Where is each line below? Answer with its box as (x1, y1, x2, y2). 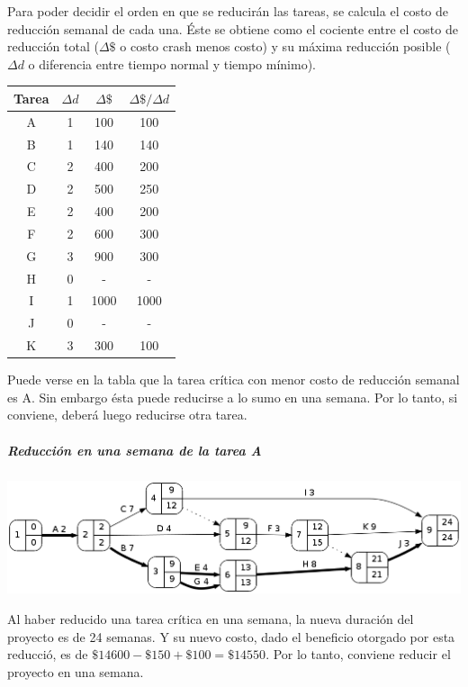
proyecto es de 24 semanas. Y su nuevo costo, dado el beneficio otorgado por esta (7, 627, 455, 646)
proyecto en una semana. (7, 662, 144, 681)
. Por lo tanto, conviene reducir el (265, 645, 451, 664)
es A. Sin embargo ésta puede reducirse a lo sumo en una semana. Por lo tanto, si (7, 387, 458, 406)
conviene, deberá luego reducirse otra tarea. (7, 405, 247, 424)
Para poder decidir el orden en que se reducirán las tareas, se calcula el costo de (7, 2, 449, 20)
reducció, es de (7, 645, 88, 664)
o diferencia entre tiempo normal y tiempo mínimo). (28, 54, 317, 73)
